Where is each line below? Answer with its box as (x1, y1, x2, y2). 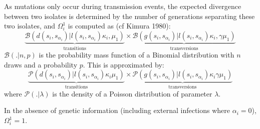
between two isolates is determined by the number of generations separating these (4, 10, 255, 21)
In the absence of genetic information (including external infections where (4, 105, 230, 115)
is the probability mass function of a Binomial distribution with (39, 49, 234, 60)
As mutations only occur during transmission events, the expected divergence (4, 1, 241, 11)
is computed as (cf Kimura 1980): (68, 20, 171, 31)
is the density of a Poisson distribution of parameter (52, 88, 212, 98)
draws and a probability (4, 59, 78, 69)
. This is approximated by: (83, 59, 164, 69)
